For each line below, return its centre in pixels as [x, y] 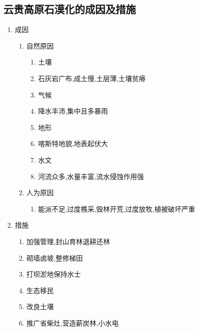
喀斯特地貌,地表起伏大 [73, 143]
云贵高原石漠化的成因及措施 [70, 9]
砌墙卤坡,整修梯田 [55, 257]
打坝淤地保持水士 [54, 274]
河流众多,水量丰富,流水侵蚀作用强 [91, 176]
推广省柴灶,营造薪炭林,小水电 [73, 323]
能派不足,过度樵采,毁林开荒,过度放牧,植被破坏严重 [116, 208]
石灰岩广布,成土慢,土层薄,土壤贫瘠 [92, 78]
